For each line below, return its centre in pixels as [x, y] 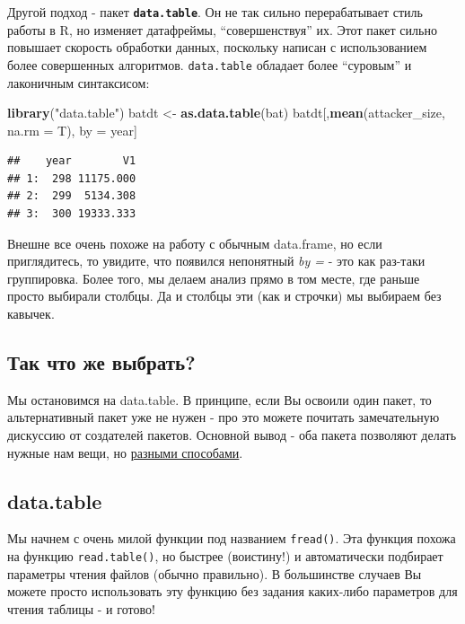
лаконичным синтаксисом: [79, 82]
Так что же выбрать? [101, 362]
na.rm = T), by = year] [72, 130]
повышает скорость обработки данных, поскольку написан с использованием [217, 47]
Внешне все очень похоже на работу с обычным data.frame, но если [195, 243]
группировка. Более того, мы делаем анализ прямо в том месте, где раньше [214, 278]
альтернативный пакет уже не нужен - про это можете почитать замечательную [224, 417]
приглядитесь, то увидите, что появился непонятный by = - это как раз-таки [216, 261]
